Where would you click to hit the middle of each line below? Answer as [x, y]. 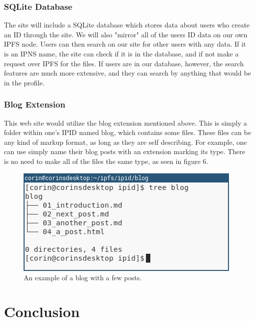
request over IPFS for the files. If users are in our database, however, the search [124, 63]
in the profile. [24, 82]
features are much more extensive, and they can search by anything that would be [127, 73]
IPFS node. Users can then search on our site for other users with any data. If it [125, 44]
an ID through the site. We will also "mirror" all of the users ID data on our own [126, 34]
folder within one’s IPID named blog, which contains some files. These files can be [127, 132]
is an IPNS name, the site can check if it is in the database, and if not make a [121, 53]
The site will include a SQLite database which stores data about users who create [127, 25]
